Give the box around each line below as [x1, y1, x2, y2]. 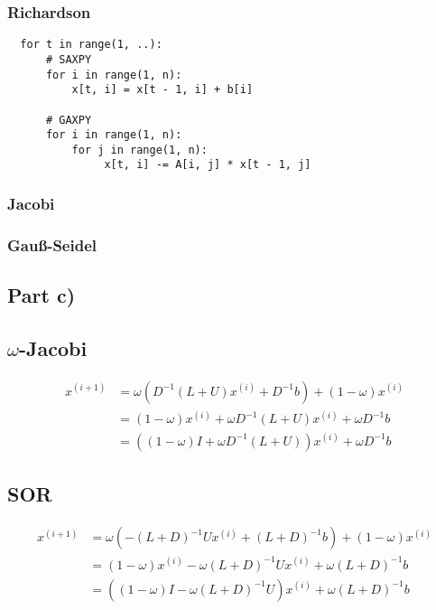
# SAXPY [45, 52, 92, 66]
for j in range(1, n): [71, 143, 208, 156]
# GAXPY [45, 113, 92, 127]
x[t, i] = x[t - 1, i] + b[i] [71, 83, 254, 97]
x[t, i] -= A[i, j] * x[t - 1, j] [104, 158, 311, 172]
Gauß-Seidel [7, 233, 97, 256]
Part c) [7, 281, 76, 309]
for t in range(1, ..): [20, 38, 162, 52]
